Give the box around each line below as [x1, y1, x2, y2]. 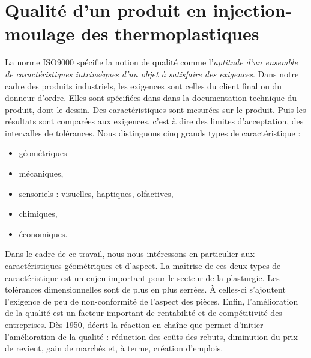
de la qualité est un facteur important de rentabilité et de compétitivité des [5, 306, 282, 319]
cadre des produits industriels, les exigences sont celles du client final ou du [5, 79, 282, 92]
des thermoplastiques [80, 21, 259, 46]
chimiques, [19, 207, 58, 220]
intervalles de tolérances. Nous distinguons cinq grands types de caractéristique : [5, 126, 301, 139]
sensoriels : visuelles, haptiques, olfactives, [19, 187, 174, 199]
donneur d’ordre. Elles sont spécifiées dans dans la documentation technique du [5, 91, 297, 104]
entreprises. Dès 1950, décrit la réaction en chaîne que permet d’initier [5, 318, 264, 330]
